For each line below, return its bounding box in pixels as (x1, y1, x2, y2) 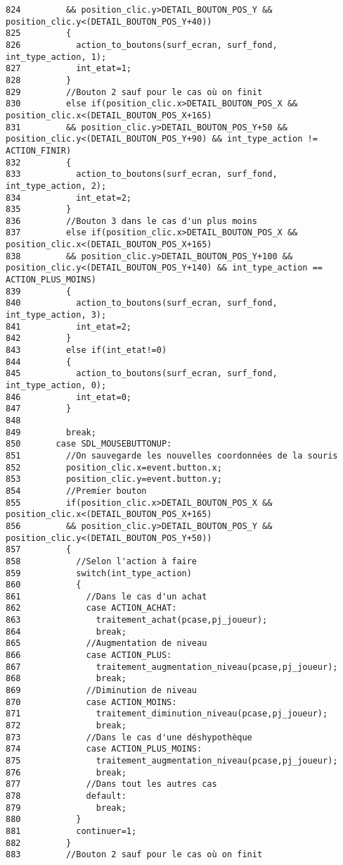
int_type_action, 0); (6, 380, 107, 390)
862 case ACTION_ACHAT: (6, 603, 177, 614)
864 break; (6, 626, 127, 637)
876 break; (6, 767, 127, 778)
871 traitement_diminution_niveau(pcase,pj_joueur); (6, 709, 328, 719)
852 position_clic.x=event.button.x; (6, 462, 222, 473)
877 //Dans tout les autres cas (6, 779, 217, 790)
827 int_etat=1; (6, 63, 131, 74)
